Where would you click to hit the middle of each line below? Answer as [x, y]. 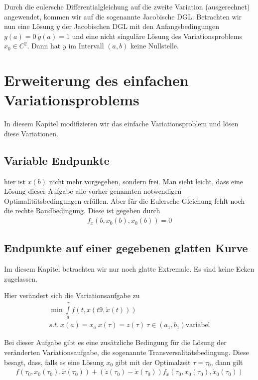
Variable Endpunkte [57, 160]
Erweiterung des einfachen [96, 80]
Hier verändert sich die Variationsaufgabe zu [72, 295]
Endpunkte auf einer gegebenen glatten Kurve [126, 248]
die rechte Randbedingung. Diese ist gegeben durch [82, 210]
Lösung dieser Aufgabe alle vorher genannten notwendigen [93, 191]
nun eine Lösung [29, 26]
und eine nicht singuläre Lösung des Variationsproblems [157, 36]
